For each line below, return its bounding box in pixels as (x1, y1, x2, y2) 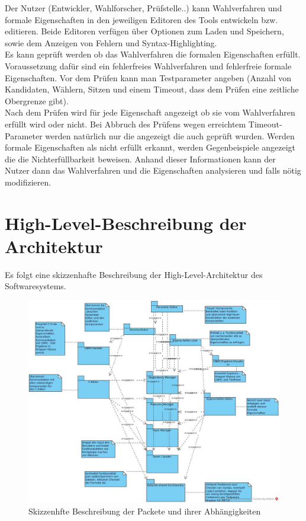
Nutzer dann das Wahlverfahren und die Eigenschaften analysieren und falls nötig (5, 164, 301, 177)
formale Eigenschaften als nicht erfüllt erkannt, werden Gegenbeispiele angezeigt (5, 141, 296, 154)
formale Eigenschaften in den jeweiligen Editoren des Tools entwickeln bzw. (5, 13, 278, 25)
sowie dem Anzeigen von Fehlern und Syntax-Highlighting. (5, 36, 217, 49)
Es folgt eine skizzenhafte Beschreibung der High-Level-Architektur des (5, 268, 263, 280)
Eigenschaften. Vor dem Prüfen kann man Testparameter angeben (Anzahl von (5, 71, 292, 84)
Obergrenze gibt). (5, 94, 69, 107)
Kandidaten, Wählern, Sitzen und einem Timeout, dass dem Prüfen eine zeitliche (5, 83, 299, 95)
